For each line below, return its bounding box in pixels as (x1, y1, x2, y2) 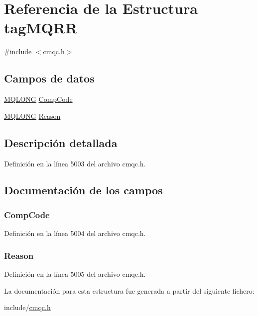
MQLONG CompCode (4, 94, 73, 104)
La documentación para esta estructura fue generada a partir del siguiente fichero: (4, 285, 255, 296)
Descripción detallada (4, 135, 118, 150)
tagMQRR (4, 17, 78, 38)
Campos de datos (4, 71, 95, 86)
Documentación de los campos (4, 182, 163, 198)
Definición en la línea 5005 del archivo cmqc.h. (4, 268, 146, 279)
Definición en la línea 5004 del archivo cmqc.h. (4, 228, 146, 238)
